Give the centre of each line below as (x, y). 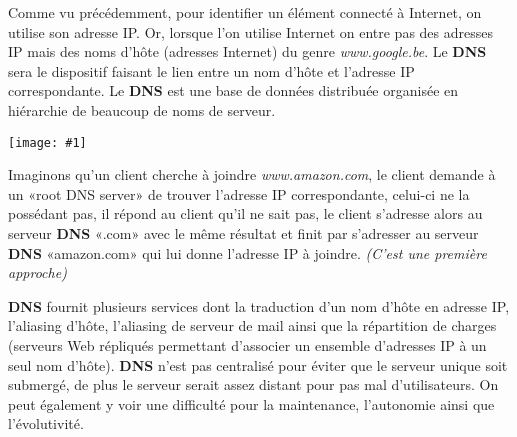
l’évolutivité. (46, 423)
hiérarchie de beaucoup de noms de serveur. (142, 109)
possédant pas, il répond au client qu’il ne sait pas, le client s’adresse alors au (245, 213)
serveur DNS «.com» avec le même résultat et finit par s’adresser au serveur (243, 233)
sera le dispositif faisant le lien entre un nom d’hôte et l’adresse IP (211, 70)
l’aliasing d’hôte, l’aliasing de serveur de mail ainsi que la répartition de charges (252, 325)
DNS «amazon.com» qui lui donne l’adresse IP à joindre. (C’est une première (247, 252)
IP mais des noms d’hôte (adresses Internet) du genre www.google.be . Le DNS (247, 51)
